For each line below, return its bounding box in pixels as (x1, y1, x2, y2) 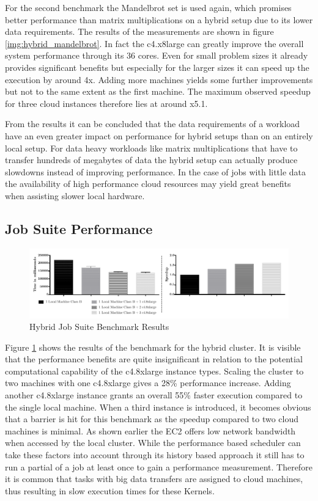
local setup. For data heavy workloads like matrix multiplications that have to (5, 141, 298, 154)
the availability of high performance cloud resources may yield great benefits (5, 177, 291, 190)
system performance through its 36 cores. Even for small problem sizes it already (5, 49, 308, 62)
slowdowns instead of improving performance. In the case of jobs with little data (5, 165, 306, 178)
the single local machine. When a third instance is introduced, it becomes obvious (5, 400, 311, 413)
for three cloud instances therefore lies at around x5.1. (5, 97, 208, 109)
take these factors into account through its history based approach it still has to (5, 448, 305, 461)
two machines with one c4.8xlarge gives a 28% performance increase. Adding (5, 376, 291, 389)
